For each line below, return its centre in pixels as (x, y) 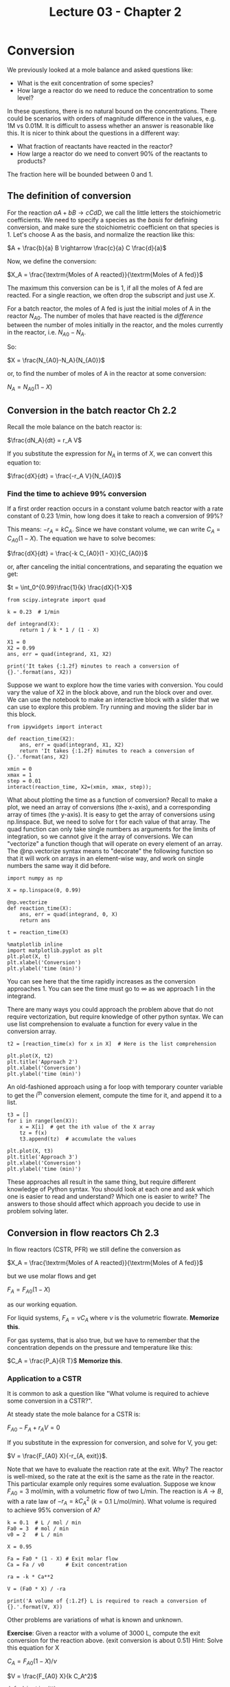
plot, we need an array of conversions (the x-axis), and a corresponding (109, 807)
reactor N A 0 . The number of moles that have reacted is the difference (105, 316)
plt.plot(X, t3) (30, 1151)
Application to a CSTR (44, 1379)
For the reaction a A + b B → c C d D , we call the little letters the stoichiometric (114, 212)
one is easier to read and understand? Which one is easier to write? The (109, 1197)
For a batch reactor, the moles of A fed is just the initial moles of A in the (109, 308)
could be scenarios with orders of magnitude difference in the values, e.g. (112, 118)
